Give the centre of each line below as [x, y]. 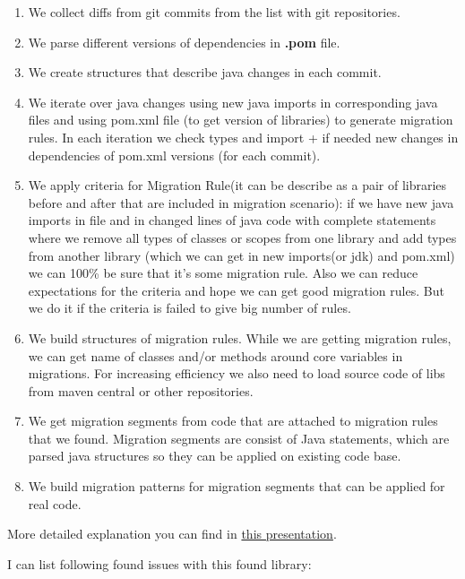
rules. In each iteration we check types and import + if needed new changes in [243, 137]
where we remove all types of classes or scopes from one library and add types [242, 237]
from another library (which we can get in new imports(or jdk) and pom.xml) [241, 255]
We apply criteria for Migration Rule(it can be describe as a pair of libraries [237, 185]
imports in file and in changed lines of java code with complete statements [232, 220]
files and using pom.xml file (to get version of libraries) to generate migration [241, 120]
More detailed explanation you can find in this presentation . [172, 534]
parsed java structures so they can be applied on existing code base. [215, 456]
